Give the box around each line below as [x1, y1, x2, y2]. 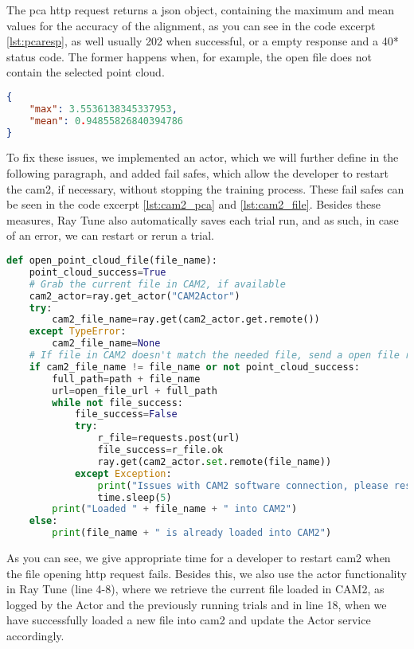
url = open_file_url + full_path [52, 385, 217, 397]
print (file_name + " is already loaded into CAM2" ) [52, 527, 332, 539]
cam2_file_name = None [52, 338, 161, 350]
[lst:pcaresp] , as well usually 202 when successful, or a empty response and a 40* [6, 33, 399, 49]
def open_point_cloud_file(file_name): [6, 255, 217, 267]
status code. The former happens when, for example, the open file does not [6, 48, 372, 65]
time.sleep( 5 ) [97, 491, 172, 503]
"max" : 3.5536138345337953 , [29, 103, 178, 115]
